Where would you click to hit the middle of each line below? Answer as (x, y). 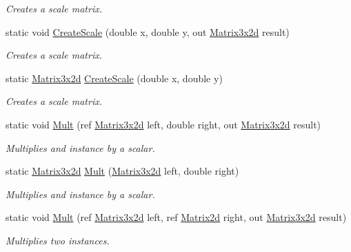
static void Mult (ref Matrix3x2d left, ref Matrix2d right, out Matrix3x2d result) (176, 217)
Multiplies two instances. (58, 240)
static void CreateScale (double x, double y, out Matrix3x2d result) (148, 31)
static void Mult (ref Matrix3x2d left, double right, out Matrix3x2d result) (163, 124)
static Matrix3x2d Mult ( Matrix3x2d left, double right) (122, 171)
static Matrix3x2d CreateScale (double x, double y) (114, 78)
